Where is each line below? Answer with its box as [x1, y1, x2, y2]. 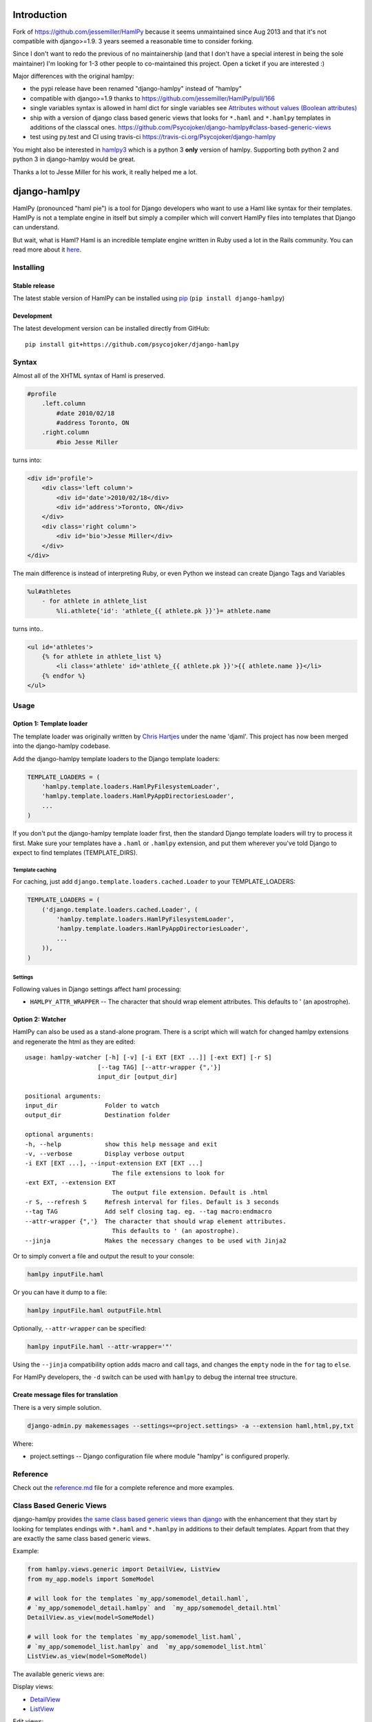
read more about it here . [12, 245, 82, 254]
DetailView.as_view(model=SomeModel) [27, 1614, 155, 1621]
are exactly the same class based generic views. [12, 1535, 151, 1543]
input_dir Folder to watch [25, 1102, 160, 1110]
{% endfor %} [41, 672, 86, 680]
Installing [12, 262, 45, 272]
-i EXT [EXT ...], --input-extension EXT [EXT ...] [25, 1159, 203, 1168]
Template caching [12, 867, 56, 873]
